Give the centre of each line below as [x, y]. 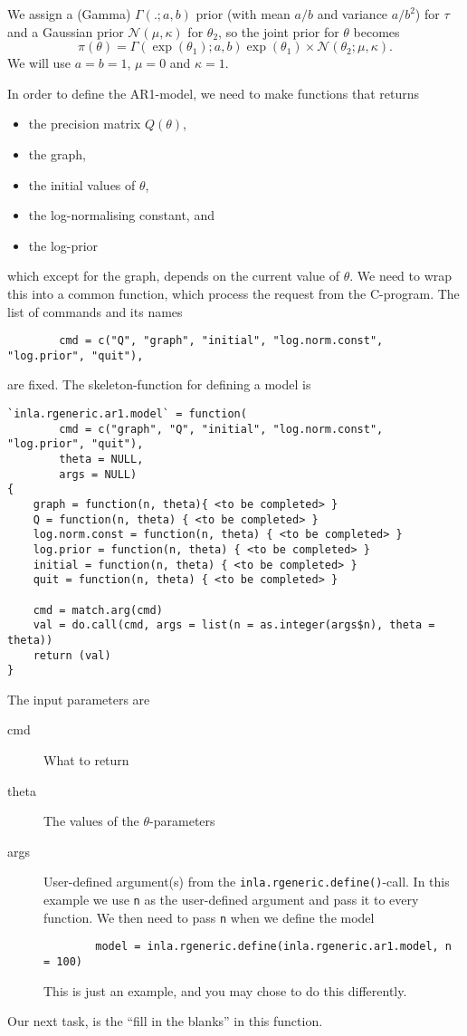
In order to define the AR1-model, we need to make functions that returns [214, 93]
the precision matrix [85, 124]
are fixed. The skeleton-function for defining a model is [159, 384]
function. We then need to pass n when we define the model [209, 917]
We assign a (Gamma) [69, 14]
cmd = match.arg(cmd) [98, 610]
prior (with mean [243, 14]
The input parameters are [79, 699]
